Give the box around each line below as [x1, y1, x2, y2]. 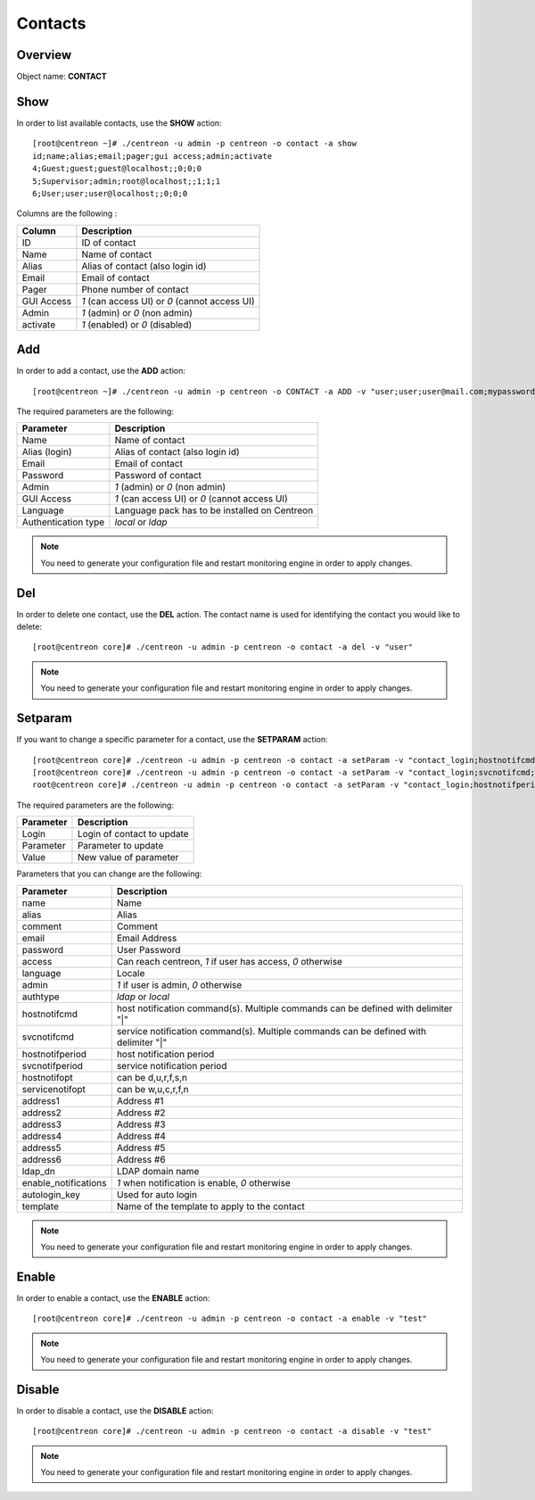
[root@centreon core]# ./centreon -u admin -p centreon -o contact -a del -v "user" [32, 642, 414, 652]
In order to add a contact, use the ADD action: [16, 366, 186, 377]
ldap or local [116, 990, 169, 1003]
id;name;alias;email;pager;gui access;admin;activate [32, 151, 272, 161]
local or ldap [114, 516, 169, 528]
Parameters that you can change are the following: [16, 868, 202, 879]
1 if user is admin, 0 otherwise [116, 978, 243, 990]
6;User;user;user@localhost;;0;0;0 [32, 188, 188, 198]
